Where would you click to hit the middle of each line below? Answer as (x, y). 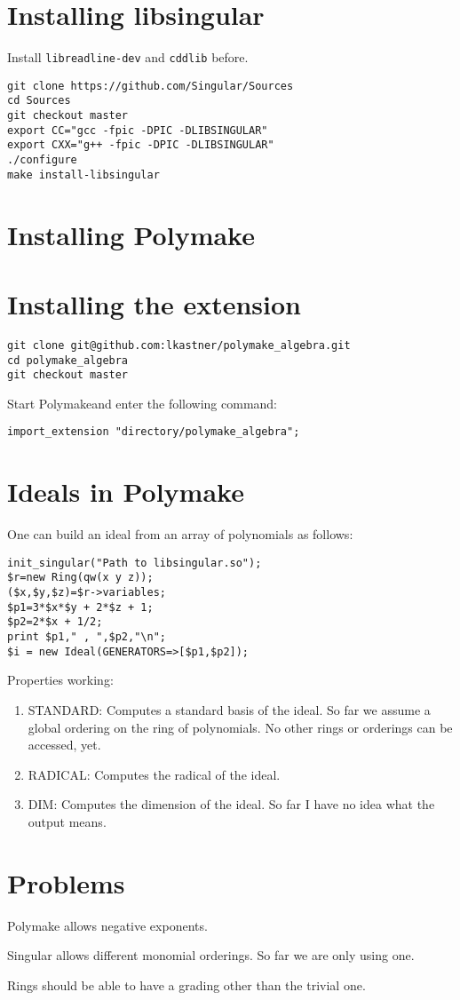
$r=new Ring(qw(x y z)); (80, 578)
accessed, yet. (64, 745)
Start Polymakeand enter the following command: (143, 403)
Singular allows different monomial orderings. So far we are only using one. (211, 955)
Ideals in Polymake (126, 492)
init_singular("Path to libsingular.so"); (135, 563)
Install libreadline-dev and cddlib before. (128, 57)
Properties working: (60, 680)
